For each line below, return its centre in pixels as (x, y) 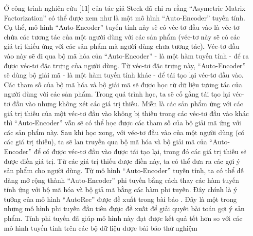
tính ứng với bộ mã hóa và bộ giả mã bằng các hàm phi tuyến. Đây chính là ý (121, 189)
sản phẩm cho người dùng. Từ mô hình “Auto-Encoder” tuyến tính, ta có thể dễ (124, 170)
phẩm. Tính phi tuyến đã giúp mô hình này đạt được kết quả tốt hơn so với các (123, 218)
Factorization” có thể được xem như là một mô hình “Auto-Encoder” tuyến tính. (125, 17)
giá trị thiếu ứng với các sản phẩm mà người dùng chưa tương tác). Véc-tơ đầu (122, 46)
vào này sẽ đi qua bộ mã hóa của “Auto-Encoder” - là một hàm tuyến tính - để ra (126, 55)
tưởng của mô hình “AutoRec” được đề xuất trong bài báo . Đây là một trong (120, 199)
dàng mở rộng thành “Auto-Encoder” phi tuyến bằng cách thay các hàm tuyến (122, 180)
